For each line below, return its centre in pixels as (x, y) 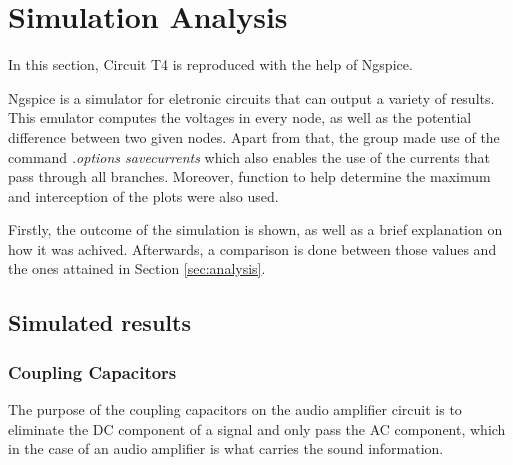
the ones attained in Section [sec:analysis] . (137, 268)
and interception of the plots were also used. (143, 195)
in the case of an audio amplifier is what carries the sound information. (226, 448)
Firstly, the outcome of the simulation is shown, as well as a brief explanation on (255, 229)
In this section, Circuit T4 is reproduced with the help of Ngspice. (210, 64)
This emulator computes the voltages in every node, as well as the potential (240, 117)
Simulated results (99, 322)
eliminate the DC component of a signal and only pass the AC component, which (257, 428)
